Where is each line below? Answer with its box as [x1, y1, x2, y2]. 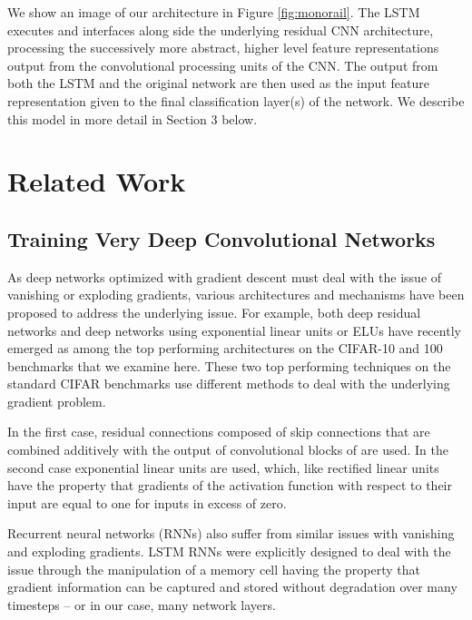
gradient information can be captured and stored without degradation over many [7, 577, 457, 596]
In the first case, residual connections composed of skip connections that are [7, 422, 430, 441]
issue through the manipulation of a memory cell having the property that [7, 559, 420, 578]
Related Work [7, 162, 186, 200]
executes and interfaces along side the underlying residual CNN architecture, [7, 20, 434, 39]
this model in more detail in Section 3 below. [7, 109, 258, 128]
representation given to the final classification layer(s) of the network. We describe [7, 91, 465, 110]
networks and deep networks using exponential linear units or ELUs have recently [7, 320, 461, 340]
